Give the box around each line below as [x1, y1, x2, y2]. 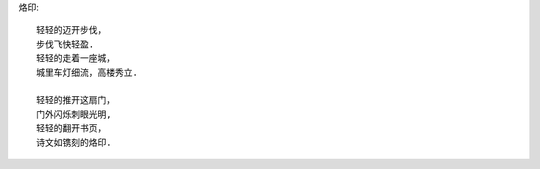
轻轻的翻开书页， [36, 123, 107, 134]
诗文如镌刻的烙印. [36, 136, 112, 148]
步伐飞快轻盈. [36, 38, 95, 50]
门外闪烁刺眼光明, [36, 108, 112, 120]
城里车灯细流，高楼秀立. [36, 66, 139, 78]
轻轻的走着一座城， [36, 53, 115, 64]
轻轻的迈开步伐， [36, 25, 107, 36]
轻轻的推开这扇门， [36, 95, 115, 106]
